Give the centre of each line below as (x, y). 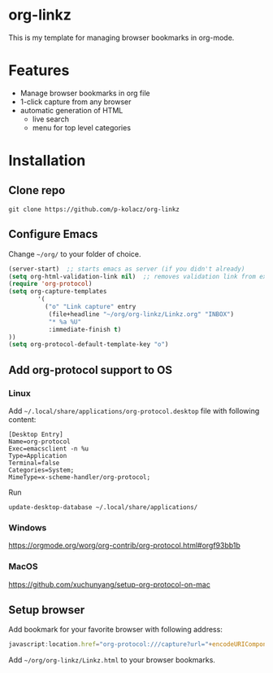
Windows (28, 527)
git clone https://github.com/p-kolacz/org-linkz (94, 209)
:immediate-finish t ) (85, 329)
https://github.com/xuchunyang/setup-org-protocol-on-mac (110, 584)
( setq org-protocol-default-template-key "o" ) (89, 345)
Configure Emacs (53, 234)
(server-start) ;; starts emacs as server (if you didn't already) (127, 269)
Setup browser (47, 610)
